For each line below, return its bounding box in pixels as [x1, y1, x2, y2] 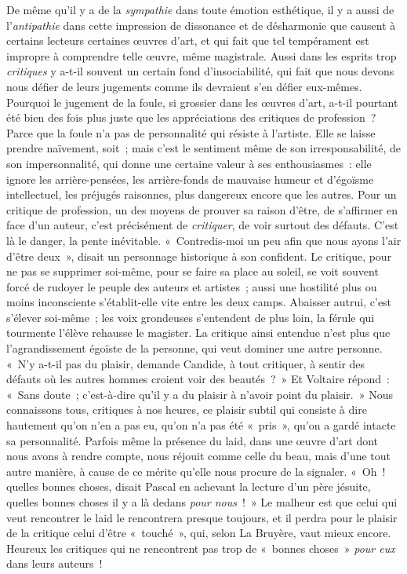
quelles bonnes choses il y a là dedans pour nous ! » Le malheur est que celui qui [6, 494, 398, 510]
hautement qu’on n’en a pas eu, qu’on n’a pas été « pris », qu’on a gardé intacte [6, 417, 396, 433]
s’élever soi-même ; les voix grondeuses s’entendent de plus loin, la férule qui [6, 309, 375, 325]
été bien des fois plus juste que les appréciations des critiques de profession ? [6, 109, 376, 126]
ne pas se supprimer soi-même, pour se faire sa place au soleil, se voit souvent [6, 263, 379, 280]
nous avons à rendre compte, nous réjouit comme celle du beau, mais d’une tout [6, 448, 391, 464]
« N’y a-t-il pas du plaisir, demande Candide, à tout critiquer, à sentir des [6, 355, 365, 371]
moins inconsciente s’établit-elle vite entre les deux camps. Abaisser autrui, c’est [6, 294, 392, 310]
